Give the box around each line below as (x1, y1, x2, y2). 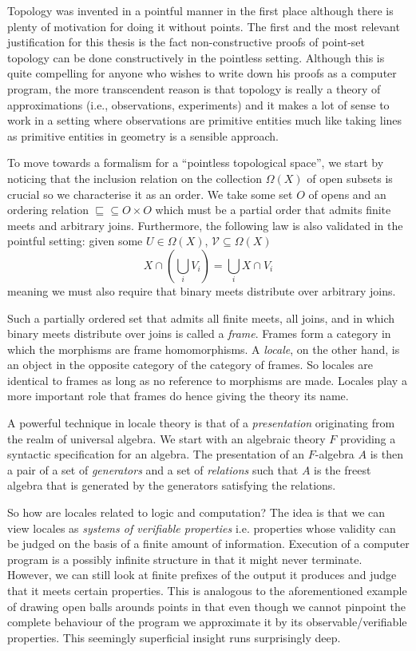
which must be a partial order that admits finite (155, 201, 391, 218)
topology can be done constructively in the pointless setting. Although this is (7, 49, 385, 65)
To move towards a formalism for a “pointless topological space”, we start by (7, 154, 384, 171)
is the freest (314, 461, 371, 478)
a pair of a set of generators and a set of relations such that (7, 461, 299, 478)
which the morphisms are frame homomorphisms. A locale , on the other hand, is (7, 340, 400, 357)
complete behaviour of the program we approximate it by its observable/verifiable (7, 613, 407, 630)
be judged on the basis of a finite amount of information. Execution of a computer (7, 535, 410, 552)
